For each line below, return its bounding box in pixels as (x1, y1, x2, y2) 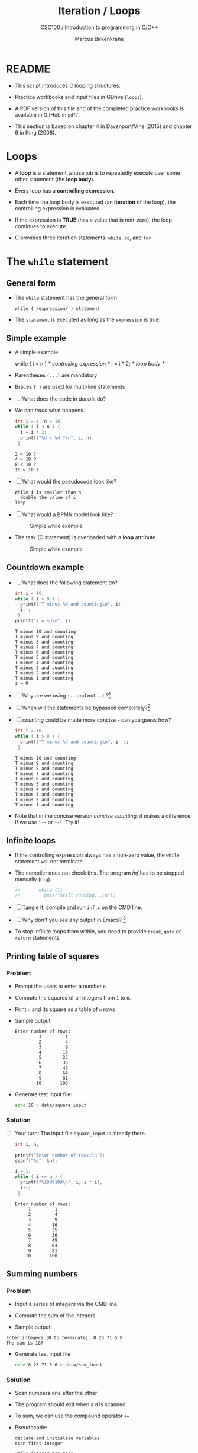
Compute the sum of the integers (14, 1311, 96, 1319)
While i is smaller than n (14, 489, 82, 495)
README (6, 62, 51, 75)
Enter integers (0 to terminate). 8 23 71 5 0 (6, 1334, 123, 1340)
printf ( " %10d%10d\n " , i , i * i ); (20, 1179, 103, 1186)
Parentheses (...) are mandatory (14, 372, 98, 379)
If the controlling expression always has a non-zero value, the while (14, 852, 180, 859)
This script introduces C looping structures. (14, 82, 121, 89)
